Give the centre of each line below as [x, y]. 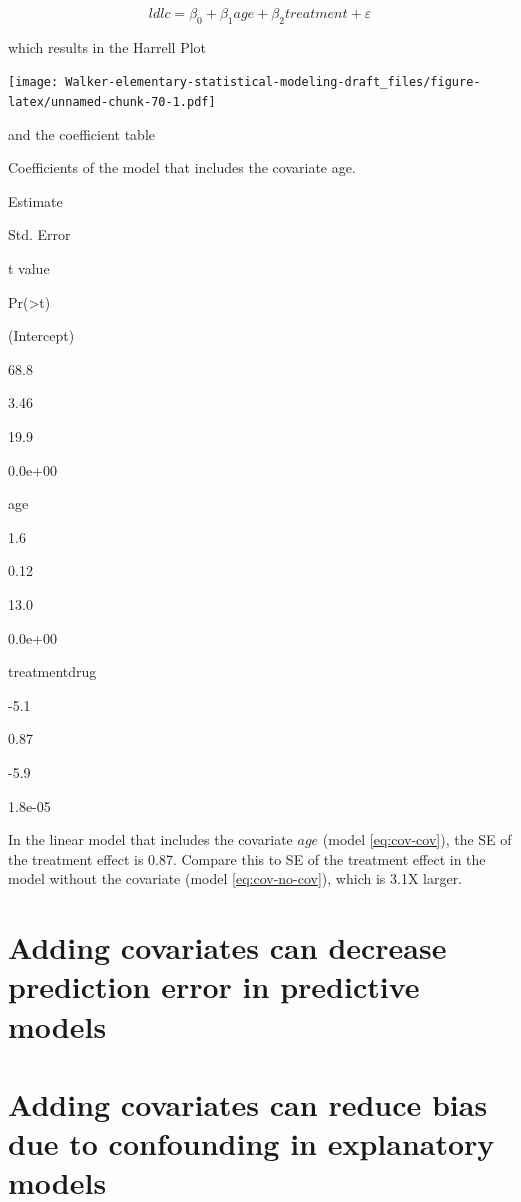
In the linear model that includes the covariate [150, 839]
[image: [33, 82]
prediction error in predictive [214, 986]
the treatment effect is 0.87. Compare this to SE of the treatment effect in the [247, 858]
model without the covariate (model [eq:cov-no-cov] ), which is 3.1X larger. [235, 878]
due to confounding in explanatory [251, 1143]
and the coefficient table [81, 133]
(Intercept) [41, 335]
